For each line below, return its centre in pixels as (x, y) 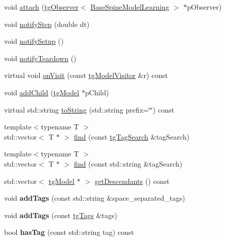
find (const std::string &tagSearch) (128, 163)
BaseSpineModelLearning (130, 7)
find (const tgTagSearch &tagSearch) (132, 136)
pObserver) (204, 7)
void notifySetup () (34, 41)
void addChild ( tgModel (42, 92)
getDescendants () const (132, 181)
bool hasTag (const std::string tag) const (69, 232)
